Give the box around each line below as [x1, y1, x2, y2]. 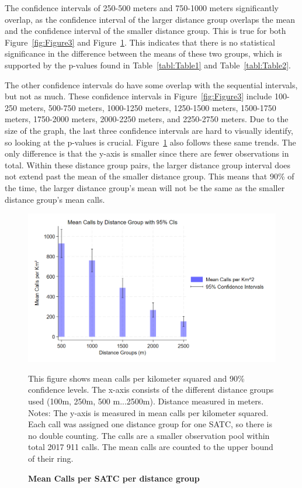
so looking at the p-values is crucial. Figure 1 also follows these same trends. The [5, 136, 296, 148]
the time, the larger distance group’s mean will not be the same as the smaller [5, 181, 285, 193]
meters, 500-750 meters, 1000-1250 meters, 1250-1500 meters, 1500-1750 [19, 101, 276, 113]
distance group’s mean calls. [5, 193, 105, 205]
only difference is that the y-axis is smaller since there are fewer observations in [5, 147, 289, 160]
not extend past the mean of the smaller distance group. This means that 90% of [5, 170, 294, 182]
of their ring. [28, 452, 74, 464]
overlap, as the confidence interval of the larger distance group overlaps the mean [5, 13, 296, 25]
